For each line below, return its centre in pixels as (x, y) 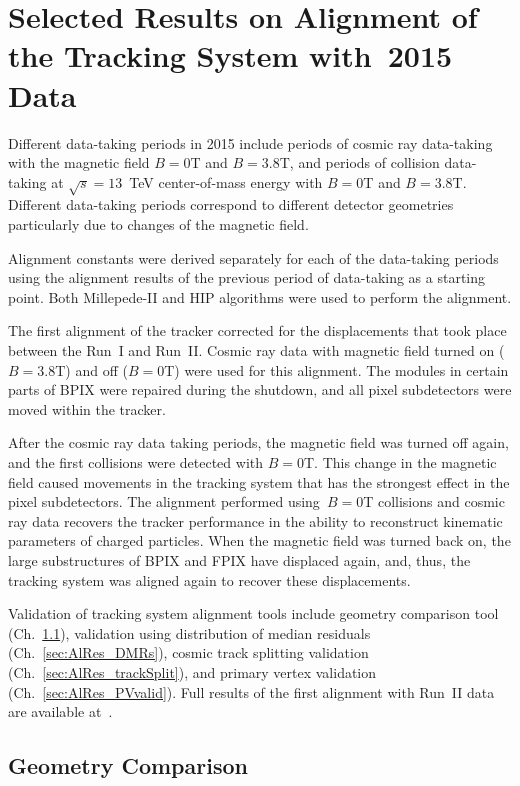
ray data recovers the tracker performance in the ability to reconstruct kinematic (255, 520)
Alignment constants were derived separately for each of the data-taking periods (253, 257)
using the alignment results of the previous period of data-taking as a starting (247, 277)
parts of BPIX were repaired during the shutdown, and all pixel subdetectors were (260, 389)
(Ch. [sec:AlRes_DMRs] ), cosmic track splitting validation (188, 652)
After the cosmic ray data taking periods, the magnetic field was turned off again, (258, 442)
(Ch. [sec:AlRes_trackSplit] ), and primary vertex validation (192, 671)
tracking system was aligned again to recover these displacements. (209, 579)
